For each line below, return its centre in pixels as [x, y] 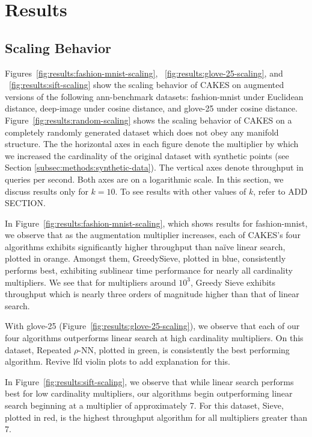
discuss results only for [47, 191]
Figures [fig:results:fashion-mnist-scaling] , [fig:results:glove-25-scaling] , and [144, 73]
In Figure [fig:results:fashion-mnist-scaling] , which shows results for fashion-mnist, [156, 223]
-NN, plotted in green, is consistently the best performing [184, 349]
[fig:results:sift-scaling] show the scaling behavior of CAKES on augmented [147, 85]
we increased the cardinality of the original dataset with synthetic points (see [147, 155]
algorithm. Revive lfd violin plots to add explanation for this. [118, 361]
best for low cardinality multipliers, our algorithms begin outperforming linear [149, 393]
